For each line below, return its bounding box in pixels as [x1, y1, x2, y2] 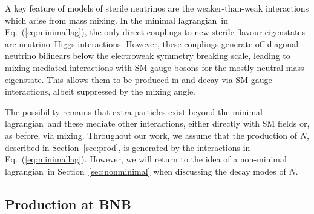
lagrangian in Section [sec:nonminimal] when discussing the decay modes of [5, 164, 286, 177]
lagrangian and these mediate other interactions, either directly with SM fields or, [5, 117, 310, 130]
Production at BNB [5, 194, 131, 213]
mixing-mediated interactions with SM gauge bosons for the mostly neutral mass [5, 61, 304, 73]
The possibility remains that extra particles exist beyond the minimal [5, 105, 263, 118]
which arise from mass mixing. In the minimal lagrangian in [5, 13, 229, 26]
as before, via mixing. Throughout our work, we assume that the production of [5, 129, 298, 141]
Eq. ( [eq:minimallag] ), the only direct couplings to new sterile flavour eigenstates [5, 25, 306, 38]
